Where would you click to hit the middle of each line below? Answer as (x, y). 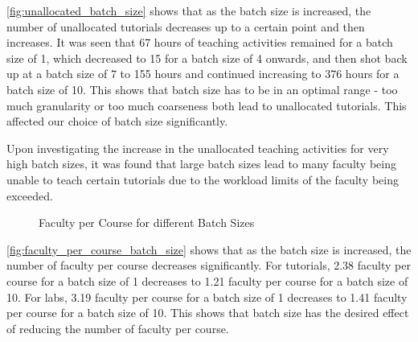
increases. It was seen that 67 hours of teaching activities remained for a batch (200, 42)
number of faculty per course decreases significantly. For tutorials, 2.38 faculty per (209, 265)
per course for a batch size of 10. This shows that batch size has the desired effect (208, 313)
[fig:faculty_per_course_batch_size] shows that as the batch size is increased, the (209, 249)
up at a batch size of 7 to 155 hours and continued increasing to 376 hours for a (203, 74)
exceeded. (30, 195)
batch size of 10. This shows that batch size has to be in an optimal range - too (202, 89)
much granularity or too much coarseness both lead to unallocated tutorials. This (207, 105)
